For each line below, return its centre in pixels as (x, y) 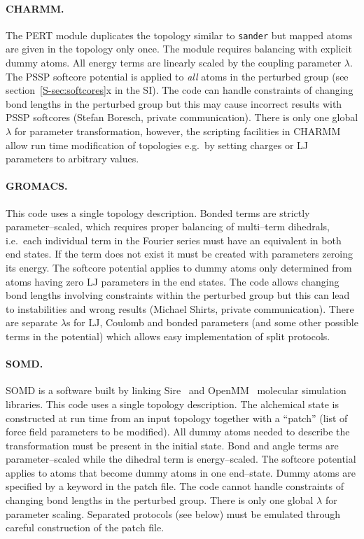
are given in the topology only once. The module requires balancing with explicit (179, 49)
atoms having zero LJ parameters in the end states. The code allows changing (173, 281)
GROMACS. (37, 186)
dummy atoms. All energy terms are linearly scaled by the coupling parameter (174, 63)
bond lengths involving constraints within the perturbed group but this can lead (178, 295)
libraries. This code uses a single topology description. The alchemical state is (172, 404)
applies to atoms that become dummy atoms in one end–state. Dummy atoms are (181, 472)
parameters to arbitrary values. (72, 159)
